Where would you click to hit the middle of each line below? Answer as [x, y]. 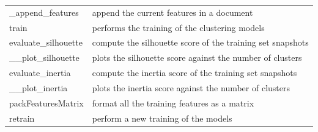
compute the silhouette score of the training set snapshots [200, 42]
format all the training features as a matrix [173, 102]
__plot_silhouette [44, 57]
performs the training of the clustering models [178, 27]
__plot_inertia [39, 87]
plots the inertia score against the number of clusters [191, 87]
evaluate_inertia [40, 73]
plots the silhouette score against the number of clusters [197, 57]
